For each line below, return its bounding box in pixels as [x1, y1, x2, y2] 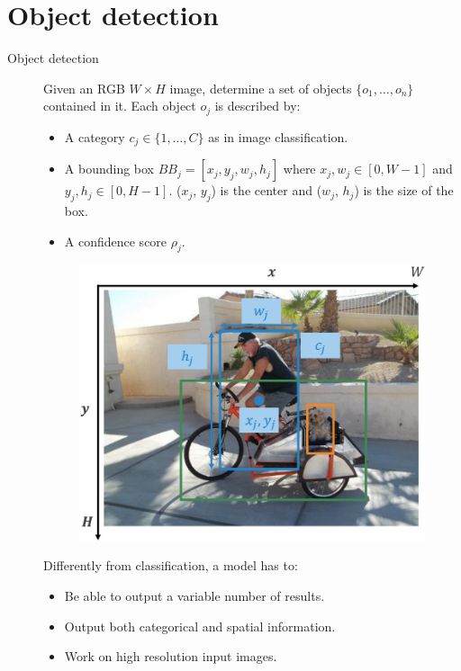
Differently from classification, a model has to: [43, 556, 298, 575]
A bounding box [64, 159, 155, 178]
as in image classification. [208, 127, 348, 146]
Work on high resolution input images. [64, 647, 277, 666]
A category [64, 127, 125, 146]
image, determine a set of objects [169, 78, 352, 97]
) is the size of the [354, 181, 454, 200]
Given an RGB [43, 78, 125, 97]
